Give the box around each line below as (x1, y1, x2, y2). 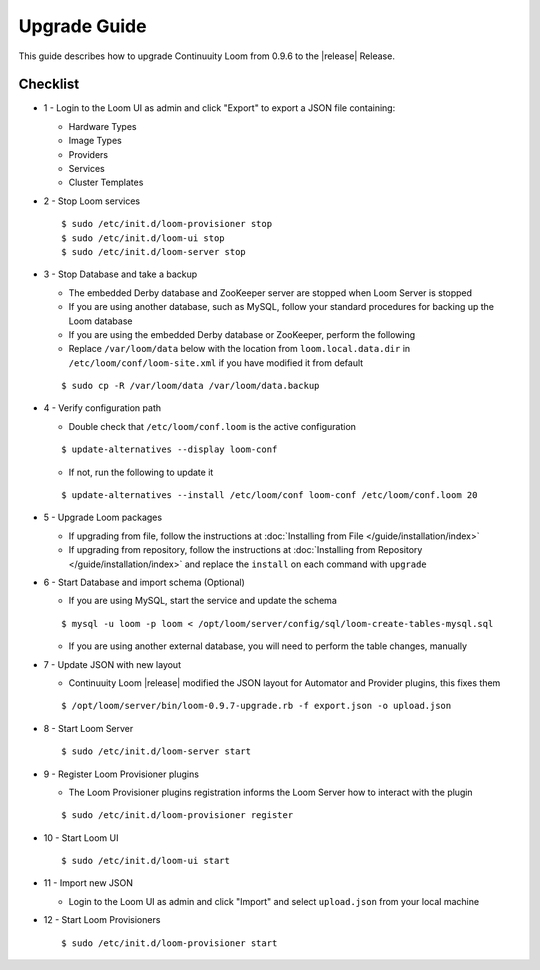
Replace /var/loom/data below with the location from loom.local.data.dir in (68, 343, 411, 355)
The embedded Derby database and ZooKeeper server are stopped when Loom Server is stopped (68, 286, 473, 299)
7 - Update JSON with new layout (43, 658, 182, 670)
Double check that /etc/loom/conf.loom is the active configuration (68, 420, 357, 432)
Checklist (18, 76, 80, 93)
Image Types (68, 135, 122, 147)
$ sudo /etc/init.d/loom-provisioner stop (61, 218, 273, 230)
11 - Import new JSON (43, 877, 134, 889)
